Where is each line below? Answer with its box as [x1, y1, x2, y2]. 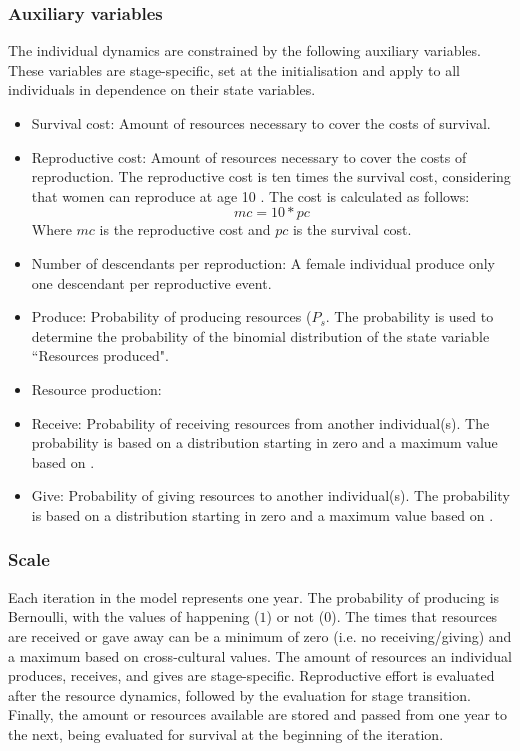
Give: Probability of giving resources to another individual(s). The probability [31, 485, 510, 506]
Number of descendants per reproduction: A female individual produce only [31, 252, 495, 273]
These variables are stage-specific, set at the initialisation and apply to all [8, 59, 461, 80]
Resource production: [31, 378, 162, 399]
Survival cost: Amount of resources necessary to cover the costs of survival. [31, 113, 491, 133]
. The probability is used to [325, 306, 494, 327]
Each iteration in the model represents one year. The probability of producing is [8, 586, 500, 607]
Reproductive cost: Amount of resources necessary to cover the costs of [31, 146, 467, 167]
